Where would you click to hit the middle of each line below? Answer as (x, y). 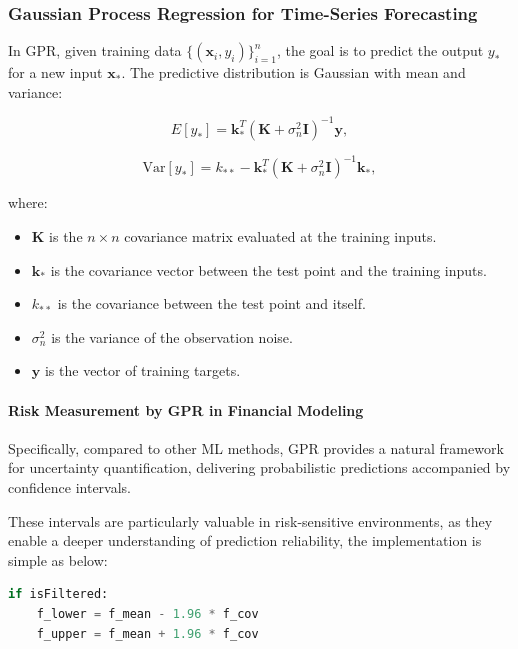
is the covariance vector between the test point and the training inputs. (268, 269)
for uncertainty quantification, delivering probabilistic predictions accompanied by (259, 467)
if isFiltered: (58, 594)
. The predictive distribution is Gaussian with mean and (293, 72)
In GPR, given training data (95, 50)
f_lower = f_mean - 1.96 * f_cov (147, 613)
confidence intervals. (70, 486)
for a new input (55, 72)
